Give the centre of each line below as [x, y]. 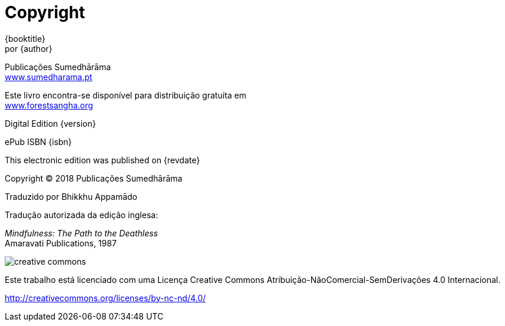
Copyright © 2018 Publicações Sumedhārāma [94, 178]
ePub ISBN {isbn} [38, 141]
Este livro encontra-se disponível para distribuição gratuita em [126, 95]
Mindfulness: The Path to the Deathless [81, 233]
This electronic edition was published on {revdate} [103, 160]
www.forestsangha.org [49, 105]
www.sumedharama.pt [49, 77]
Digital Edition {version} [50, 123]
